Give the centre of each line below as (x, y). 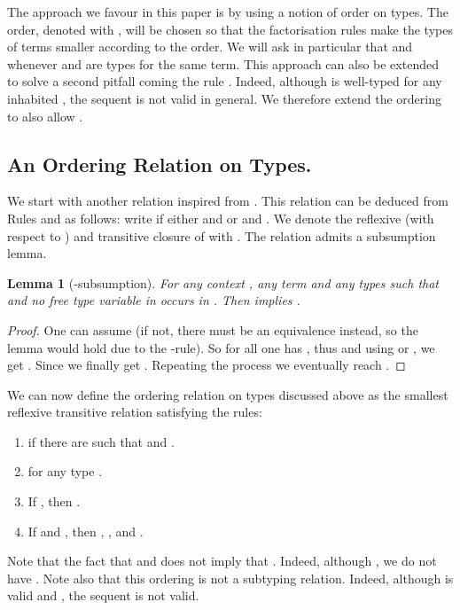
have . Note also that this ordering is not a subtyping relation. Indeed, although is (230, 578)
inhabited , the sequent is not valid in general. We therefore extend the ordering (224, 98)
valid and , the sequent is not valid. (103, 595)
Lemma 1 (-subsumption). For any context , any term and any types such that (223, 282)
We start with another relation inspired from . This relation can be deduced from (228, 201)
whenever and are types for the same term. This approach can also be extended (223, 63)
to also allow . (45, 116)
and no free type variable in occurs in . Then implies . (154, 300)
